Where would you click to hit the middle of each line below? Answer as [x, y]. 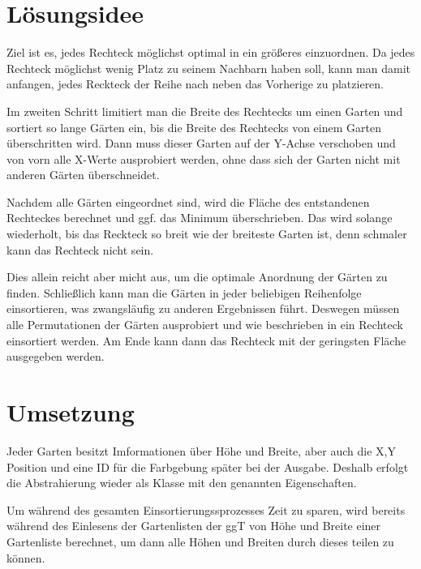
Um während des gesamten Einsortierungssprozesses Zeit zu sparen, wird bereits [206, 509]
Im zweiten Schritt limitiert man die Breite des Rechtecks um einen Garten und [205, 111]
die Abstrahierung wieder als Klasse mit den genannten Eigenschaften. [182, 483]
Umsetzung [71, 412]
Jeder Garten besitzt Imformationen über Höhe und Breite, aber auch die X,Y [201, 450]
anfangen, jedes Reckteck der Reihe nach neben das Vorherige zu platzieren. [195, 84]
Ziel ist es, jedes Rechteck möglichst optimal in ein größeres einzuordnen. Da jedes [211, 52]
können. [26, 557]
